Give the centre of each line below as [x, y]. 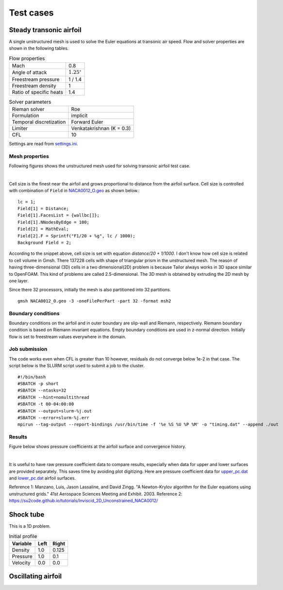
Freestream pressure [36, 79]
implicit [79, 115]
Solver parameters [30, 102]
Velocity [21, 563]
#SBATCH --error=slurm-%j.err [54, 418]
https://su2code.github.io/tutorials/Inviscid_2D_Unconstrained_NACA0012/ [83, 501]
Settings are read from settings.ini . [43, 143]
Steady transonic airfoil [45, 30]
